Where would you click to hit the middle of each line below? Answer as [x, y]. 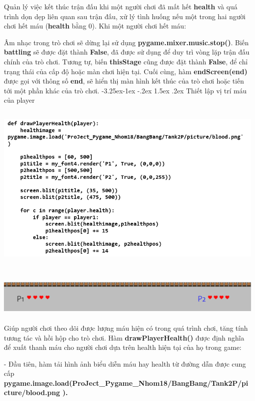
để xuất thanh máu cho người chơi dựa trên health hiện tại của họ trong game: [123, 347]
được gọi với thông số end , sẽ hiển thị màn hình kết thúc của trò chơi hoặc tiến [124, 81]
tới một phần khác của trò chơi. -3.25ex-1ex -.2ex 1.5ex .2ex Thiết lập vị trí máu [125, 90]
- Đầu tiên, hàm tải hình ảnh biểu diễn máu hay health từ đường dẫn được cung [125, 363]
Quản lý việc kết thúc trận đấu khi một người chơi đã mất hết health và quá [121, 6]
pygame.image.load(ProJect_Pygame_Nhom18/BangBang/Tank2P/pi [126, 383]
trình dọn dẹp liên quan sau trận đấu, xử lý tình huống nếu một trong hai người [125, 16]
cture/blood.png [32, 392]
